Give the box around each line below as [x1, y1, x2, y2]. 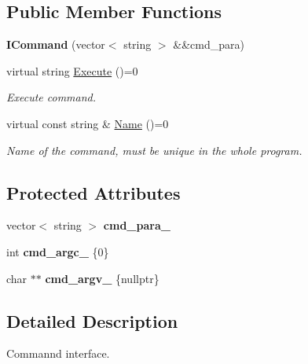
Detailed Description [6, 308, 178, 333]
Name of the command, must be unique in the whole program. [6, 142, 302, 158]
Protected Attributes [6, 180, 181, 204]
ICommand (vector [6, 36, 105, 53]
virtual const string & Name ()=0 [6, 115, 169, 131]
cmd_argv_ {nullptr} [45, 270, 159, 286]
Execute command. [6, 89, 97, 105]
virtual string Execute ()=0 [6, 62, 138, 79]
